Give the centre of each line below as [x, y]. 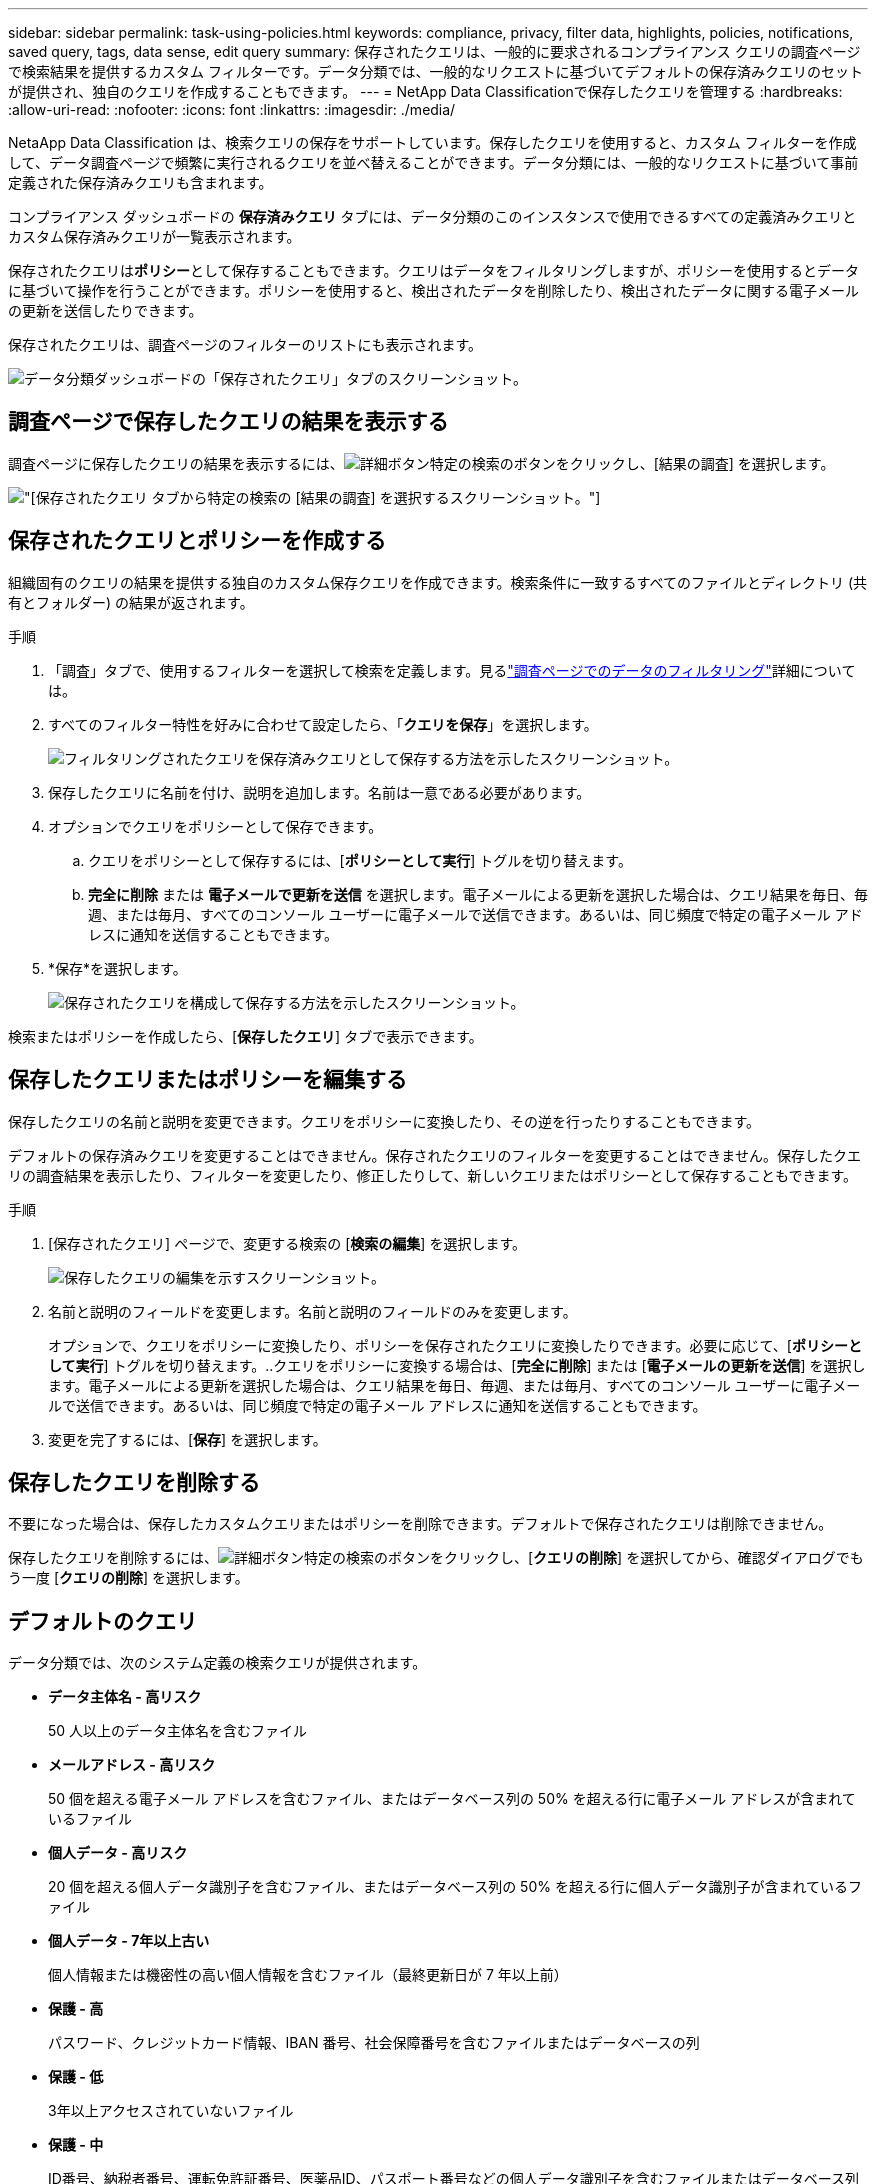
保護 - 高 [76, 2009]
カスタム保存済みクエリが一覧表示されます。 [154, 236]
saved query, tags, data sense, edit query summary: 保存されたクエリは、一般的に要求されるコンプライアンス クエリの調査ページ [434, 51]
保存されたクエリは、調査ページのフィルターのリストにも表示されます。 [245, 344]
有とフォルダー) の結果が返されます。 [131, 602]
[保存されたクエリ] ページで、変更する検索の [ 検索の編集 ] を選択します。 [287, 1243]
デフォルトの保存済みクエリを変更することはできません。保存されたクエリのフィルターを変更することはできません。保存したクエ [434, 1155]
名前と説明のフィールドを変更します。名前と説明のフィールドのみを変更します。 [312, 1311]
